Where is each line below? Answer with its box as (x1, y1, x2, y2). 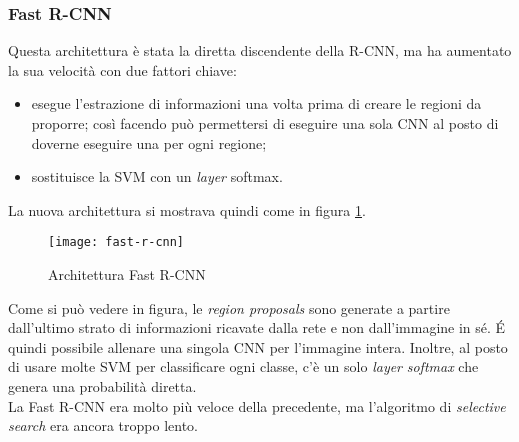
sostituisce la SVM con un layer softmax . (31, 166, 283, 187)
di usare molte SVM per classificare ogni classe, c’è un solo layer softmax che (8, 356, 479, 377)
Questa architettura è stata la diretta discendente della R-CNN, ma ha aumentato (8, 40, 512, 61)
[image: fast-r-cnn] (48, 235, 185, 250)
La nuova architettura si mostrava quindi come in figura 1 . (8, 199, 366, 220)
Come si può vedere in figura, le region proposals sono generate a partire (8, 297, 450, 318)
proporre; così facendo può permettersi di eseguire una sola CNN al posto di (31, 113, 499, 133)
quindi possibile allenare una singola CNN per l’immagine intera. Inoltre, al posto (8, 336, 508, 357)
